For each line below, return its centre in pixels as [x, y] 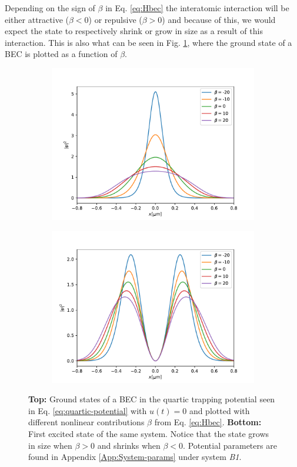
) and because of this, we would [219, 19]
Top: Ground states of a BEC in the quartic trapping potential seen [152, 399]
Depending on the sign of [50, 8]
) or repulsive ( [115, 19]
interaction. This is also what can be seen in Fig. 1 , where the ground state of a [148, 42]
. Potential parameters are [230, 445]
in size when [50, 445]
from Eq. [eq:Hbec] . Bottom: [208, 422]
